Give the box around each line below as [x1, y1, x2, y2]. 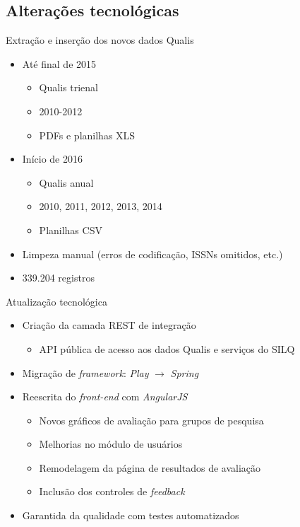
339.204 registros [22, 270, 95, 285]
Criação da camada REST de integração [22, 318, 196, 332]
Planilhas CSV [39, 222, 102, 237]
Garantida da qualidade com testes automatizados [22, 508, 239, 523]
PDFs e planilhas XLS [39, 127, 136, 142]
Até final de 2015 [22, 56, 97, 71]
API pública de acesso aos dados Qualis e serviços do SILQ [39, 341, 295, 356]
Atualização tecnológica [6, 294, 107, 308]
